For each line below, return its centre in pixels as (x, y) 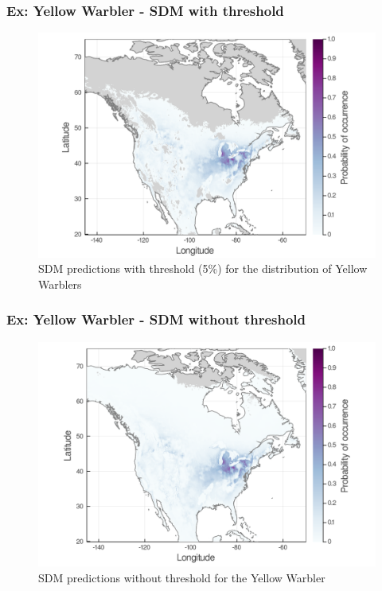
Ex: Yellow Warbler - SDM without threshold (156, 319)
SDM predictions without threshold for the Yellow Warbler (182, 577)
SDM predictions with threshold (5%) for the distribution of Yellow (203, 268)
